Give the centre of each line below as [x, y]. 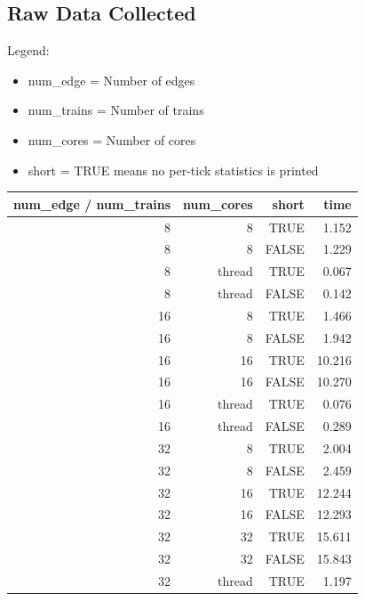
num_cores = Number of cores [112, 139]
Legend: [28, 50]
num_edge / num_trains [92, 203]
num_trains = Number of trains [116, 110]
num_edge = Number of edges [111, 80]
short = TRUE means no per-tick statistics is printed [173, 170]
